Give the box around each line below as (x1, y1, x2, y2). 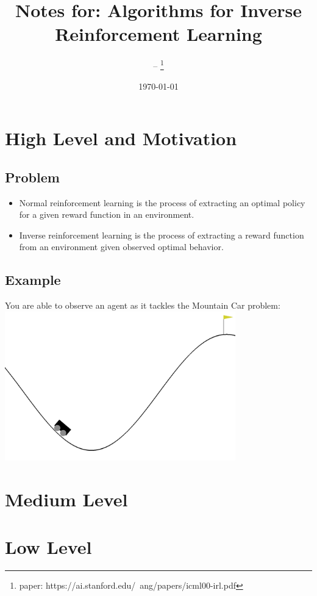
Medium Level (5, 486, 128, 511)
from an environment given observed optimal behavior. (19, 240, 224, 253)
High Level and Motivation (5, 126, 237, 151)
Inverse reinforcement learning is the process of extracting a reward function (19, 228, 304, 241)
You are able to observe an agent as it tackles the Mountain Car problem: (5, 299, 280, 312)
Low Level (5, 534, 92, 559)
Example (5, 270, 61, 289)
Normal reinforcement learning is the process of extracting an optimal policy (19, 196, 305, 209)
